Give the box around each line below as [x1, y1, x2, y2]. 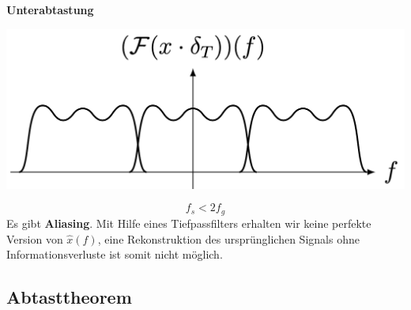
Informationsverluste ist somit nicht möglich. [6, 246, 223, 263]
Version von [6, 230, 63, 247]
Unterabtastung [6, 2, 94, 17]
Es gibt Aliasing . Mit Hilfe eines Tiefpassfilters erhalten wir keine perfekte [6, 214, 371, 231]
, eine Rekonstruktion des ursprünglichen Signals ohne [97, 230, 360, 247]
